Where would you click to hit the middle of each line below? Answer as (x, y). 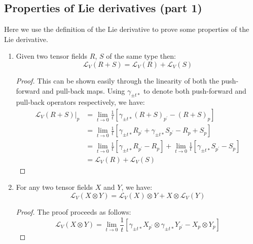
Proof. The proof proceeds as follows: (74, 211)
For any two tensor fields (55, 187)
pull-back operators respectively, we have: (80, 102)
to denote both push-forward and (195, 90)
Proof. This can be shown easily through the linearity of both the (117, 80)
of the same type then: (141, 56)
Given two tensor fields (52, 56)
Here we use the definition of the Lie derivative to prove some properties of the (127, 29)
